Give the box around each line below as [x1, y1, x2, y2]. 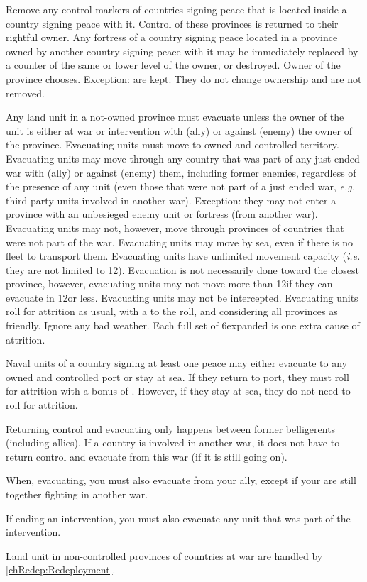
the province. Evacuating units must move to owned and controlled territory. [6, 137, 339, 152]
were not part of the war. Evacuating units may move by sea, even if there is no [6, 234, 353, 249]
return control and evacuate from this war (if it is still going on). [6, 449, 287, 463]
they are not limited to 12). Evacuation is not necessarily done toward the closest [6, 262, 360, 277]
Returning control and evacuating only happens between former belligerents [6, 421, 336, 436]
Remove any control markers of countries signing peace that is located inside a [6, 2, 347, 16]
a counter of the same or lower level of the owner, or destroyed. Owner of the [6, 57, 341, 72]
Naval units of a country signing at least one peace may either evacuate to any [6, 356, 347, 370]
